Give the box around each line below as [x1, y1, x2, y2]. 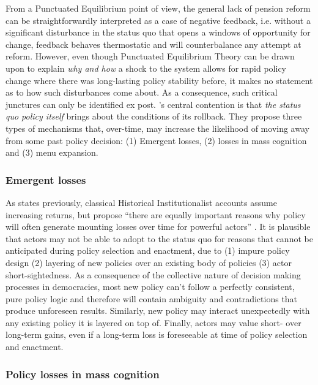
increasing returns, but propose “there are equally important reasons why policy [6, 208, 306, 221]
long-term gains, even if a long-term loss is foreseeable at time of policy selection [6, 328, 308, 341]
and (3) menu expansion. [6, 146, 98, 159]
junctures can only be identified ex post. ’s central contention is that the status [6, 97, 301, 110]
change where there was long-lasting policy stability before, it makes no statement [6, 74, 313, 86]
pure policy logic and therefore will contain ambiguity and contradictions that [6, 292, 298, 305]
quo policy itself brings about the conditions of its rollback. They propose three [6, 110, 302, 123]
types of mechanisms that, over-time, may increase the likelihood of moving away [6, 121, 309, 134]
